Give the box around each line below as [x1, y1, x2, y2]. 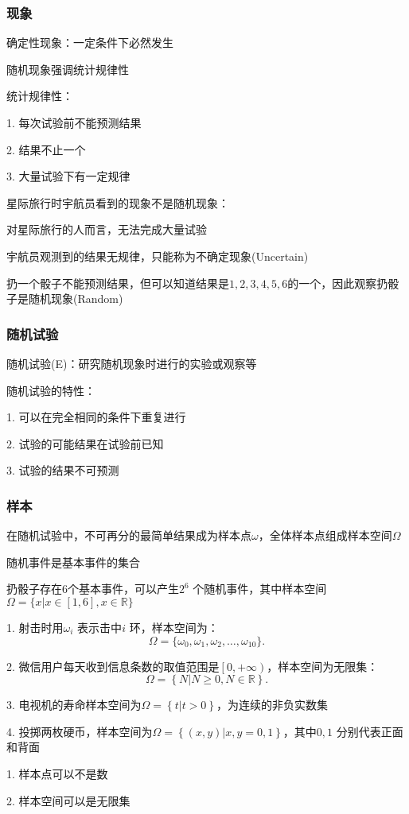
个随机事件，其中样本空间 [193, 580, 327, 597]
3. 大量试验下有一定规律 [6, 168, 130, 184]
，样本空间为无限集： [267, 657, 379, 674]
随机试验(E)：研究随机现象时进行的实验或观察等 [6, 355, 257, 371]
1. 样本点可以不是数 [6, 765, 108, 781]
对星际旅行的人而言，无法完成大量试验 [6, 221, 207, 238]
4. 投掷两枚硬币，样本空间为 [6, 723, 153, 739]
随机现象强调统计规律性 [6, 60, 129, 77]
